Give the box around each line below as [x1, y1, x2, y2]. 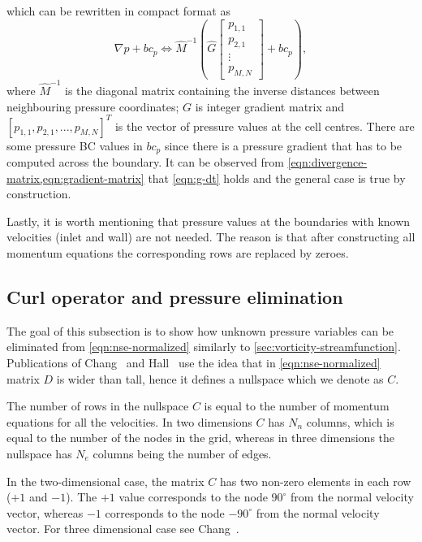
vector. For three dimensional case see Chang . [6, 520, 239, 537]
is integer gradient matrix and [195, 98, 345, 115]
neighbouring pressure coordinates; [6, 98, 179, 115]
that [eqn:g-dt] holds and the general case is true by [148, 169, 406, 186]
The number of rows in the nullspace [6, 397, 189, 414]
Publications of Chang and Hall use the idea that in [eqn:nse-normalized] [6, 354, 381, 371]
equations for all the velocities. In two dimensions [6, 413, 252, 430]
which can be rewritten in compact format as [6, 2, 230, 19]
